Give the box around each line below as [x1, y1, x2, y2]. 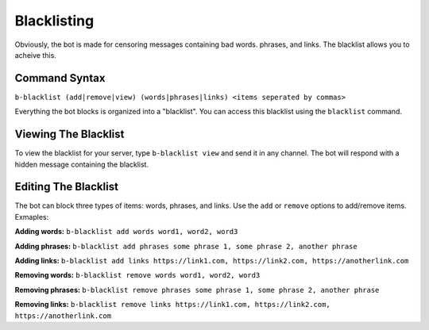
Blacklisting [14, 12, 95, 29]
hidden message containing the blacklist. [14, 159, 149, 169]
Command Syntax [14, 71, 106, 85]
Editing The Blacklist [14, 180, 119, 194]
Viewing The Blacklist [14, 128, 125, 141]
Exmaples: [14, 212, 49, 221]
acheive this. [14, 50, 57, 59]
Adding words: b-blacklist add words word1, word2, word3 [14, 227, 238, 236]
